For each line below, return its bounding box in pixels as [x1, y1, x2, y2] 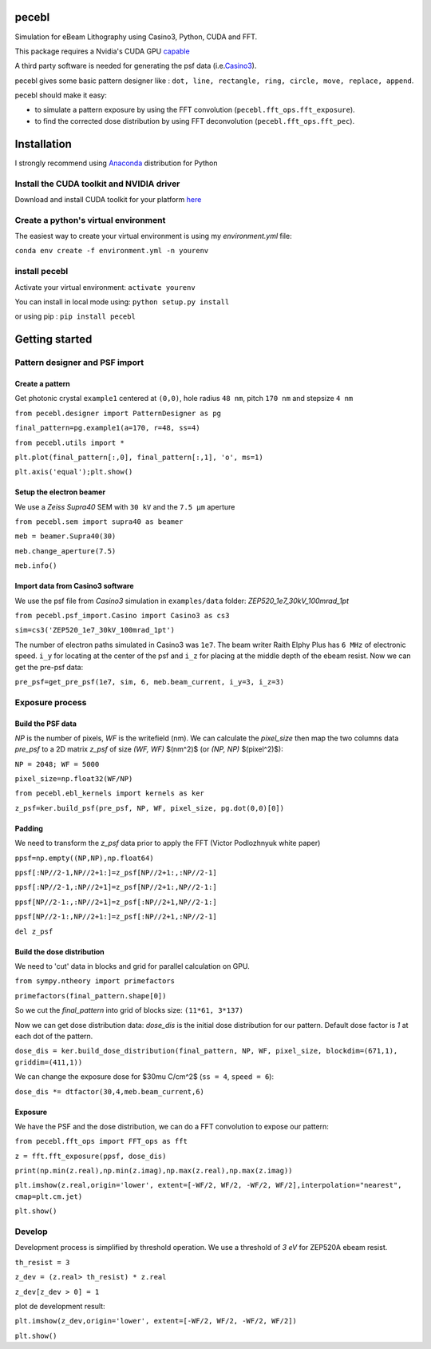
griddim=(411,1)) [14, 1057, 83, 1066]
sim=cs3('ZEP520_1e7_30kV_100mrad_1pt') [14, 625, 176, 635]
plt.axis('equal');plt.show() [14, 467, 133, 477]
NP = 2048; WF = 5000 [14, 760, 100, 768]
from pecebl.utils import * [14, 438, 125, 447]
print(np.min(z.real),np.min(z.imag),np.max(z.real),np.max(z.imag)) [14, 1166, 293, 1176]
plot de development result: [14, 1301, 105, 1311]
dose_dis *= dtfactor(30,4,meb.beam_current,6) [14, 1087, 205, 1096]
